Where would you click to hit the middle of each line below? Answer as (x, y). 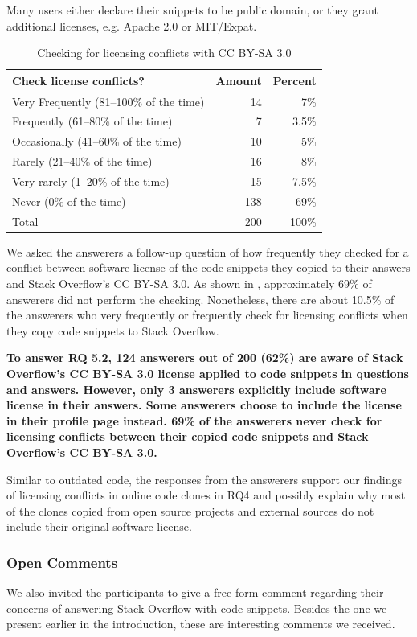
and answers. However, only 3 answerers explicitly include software (196, 389)
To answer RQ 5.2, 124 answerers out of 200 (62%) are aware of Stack (205, 358)
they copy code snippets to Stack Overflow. (113, 330)
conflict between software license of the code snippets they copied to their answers (208, 267)
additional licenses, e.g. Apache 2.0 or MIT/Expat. (132, 25)
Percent (294, 80)
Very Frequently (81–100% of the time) (108, 101)
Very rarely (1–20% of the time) (91, 181)
